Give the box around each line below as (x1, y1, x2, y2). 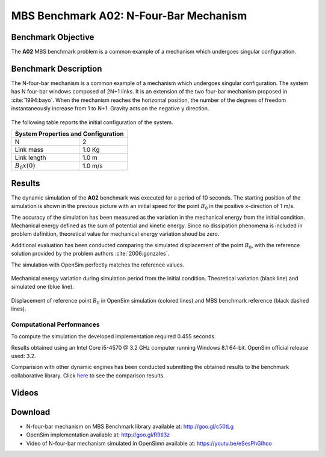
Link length (14, 153, 46, 162)
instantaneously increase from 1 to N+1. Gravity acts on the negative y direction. (11, 105, 209, 112)
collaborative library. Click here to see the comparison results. (11, 371, 165, 379)
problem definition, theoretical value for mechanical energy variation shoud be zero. (11, 230, 220, 238)
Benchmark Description (11, 63, 102, 74)
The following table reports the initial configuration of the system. (11, 118, 174, 126)
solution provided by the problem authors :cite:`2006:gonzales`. (11, 250, 170, 257)
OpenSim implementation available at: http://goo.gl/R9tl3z (26, 431, 170, 438)
